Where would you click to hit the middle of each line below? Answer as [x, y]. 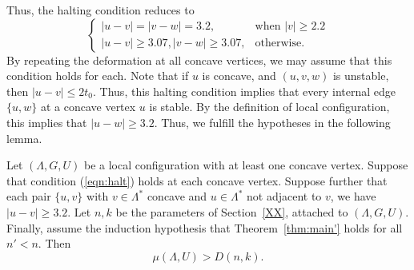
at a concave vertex [88, 107]
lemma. [24, 138]
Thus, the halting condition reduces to [100, 10]
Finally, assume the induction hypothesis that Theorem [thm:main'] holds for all [205, 227]
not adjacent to [284, 196]
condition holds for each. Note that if [98, 75]
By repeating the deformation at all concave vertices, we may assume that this [199, 60]
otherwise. [280, 44]
